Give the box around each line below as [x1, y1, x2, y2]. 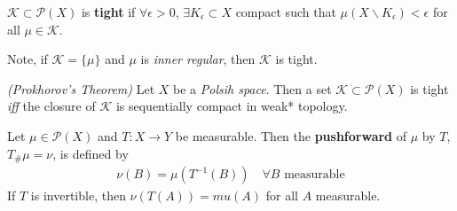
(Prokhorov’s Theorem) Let [7, 79, 155, 98]
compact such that [235, 3, 336, 20]
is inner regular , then [140, 50, 256, 68]
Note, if [7, 50, 48, 68]
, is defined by [52, 144, 129, 162]
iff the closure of [7, 97, 96, 115]
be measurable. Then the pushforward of [175, 126, 407, 145]
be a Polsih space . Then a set [173, 79, 332, 98]
